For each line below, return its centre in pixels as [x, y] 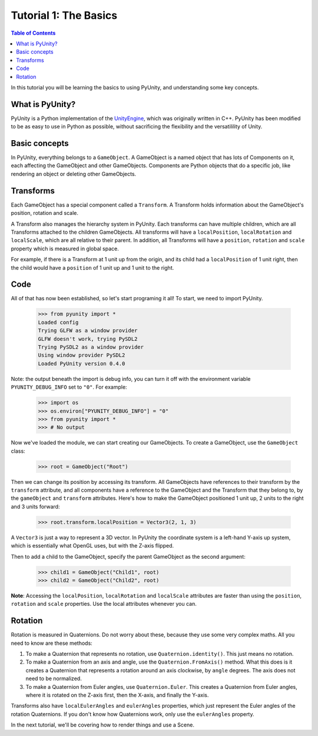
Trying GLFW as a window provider [88, 331]
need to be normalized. [54, 679]
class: [18, 451]
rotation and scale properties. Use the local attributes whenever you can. [104, 604]
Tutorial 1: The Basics [64, 15]
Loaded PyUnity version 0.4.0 [82, 363]
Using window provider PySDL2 [82, 355]
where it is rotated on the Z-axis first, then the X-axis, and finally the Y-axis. [117, 695]
